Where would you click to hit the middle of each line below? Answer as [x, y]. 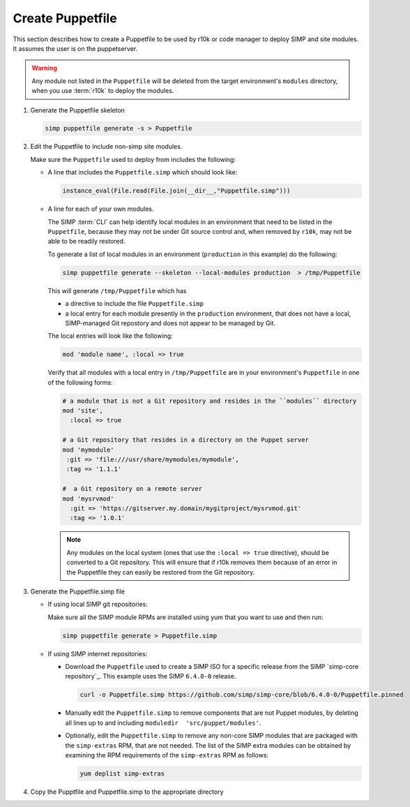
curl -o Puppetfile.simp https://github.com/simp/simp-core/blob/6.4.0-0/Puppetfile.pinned [242, 695]
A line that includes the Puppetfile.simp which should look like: [143, 172]
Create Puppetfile [65, 18]
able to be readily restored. [86, 242]
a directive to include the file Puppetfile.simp [134, 304]
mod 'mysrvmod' [88, 498]
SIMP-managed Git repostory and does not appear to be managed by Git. [170, 323]
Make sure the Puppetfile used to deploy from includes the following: [133, 159]
